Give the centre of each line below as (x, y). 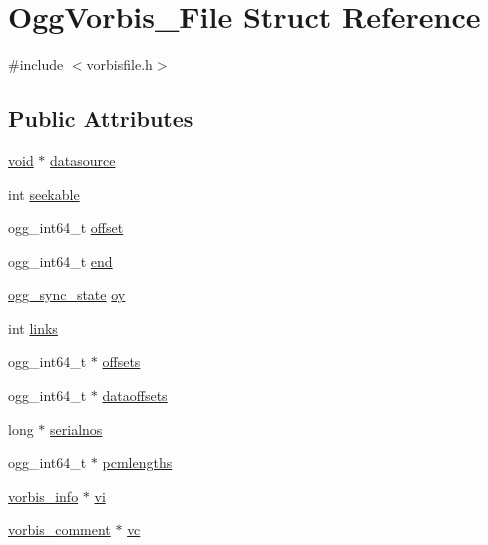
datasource (83, 159)
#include (36, 64)
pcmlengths (137, 462)
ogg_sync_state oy (67, 294)
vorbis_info (43, 495)
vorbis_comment (59, 529)
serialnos (76, 428)
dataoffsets (135, 395)
